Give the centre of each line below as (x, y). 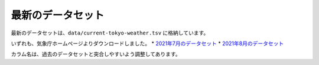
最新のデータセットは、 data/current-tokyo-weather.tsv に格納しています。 (110, 33)
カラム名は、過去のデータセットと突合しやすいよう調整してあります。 (96, 54)
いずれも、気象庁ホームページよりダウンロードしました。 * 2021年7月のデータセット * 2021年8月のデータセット (147, 43)
